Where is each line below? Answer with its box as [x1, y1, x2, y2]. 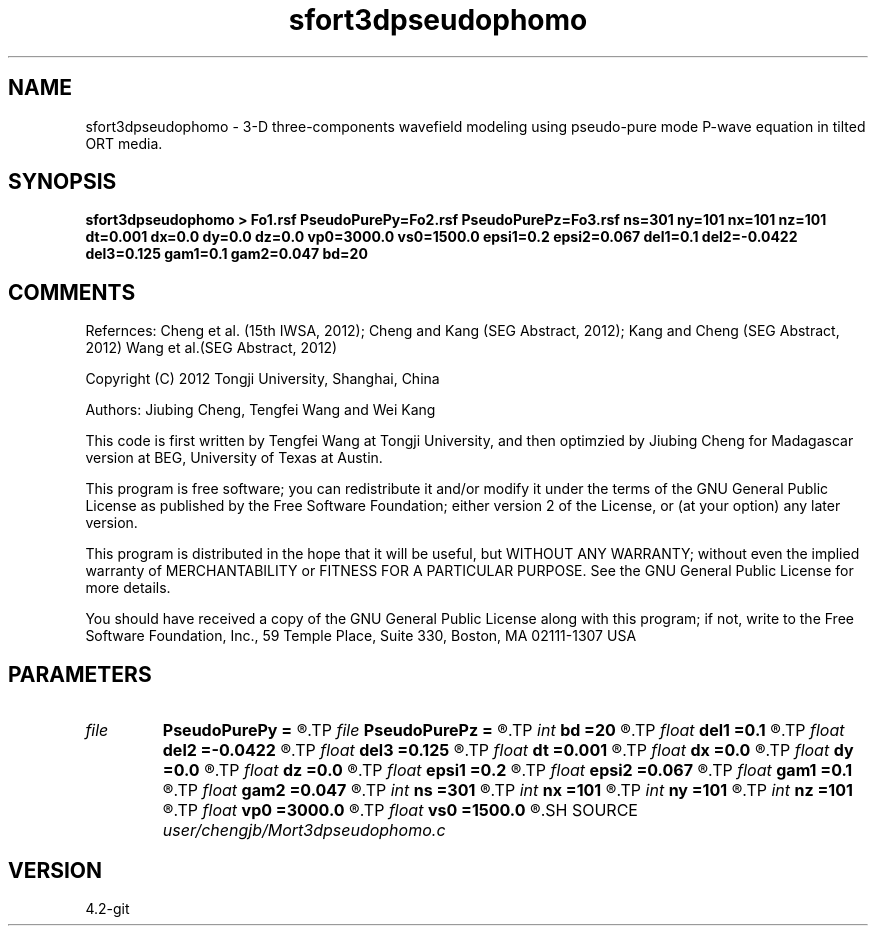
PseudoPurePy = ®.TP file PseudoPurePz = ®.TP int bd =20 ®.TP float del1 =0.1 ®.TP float [162, 720, 845, 741]
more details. [85, 579, 171, 597]
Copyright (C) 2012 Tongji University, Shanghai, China [85, 370, 440, 388]
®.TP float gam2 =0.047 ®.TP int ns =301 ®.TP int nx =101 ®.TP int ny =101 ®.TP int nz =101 [162, 780, 853, 801]
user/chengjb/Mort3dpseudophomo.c [162, 820, 446, 841]
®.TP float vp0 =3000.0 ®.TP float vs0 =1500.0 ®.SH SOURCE [162, 800, 638, 821]
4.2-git [85, 899, 130, 917]
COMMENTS [8, 279, 136, 305]
